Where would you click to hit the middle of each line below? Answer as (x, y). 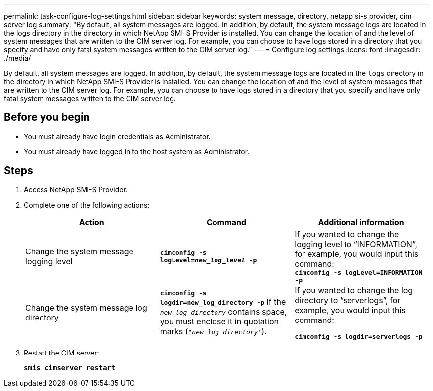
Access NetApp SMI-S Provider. (76, 189)
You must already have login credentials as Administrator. (117, 136)
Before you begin (47, 117)
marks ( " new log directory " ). (213, 331)
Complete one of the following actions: (87, 205)
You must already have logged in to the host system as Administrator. (137, 151)
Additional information (361, 222)
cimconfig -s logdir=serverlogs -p (359, 336)
